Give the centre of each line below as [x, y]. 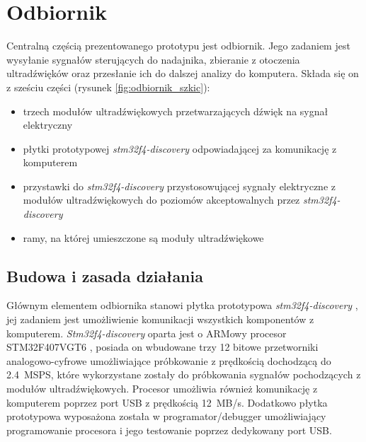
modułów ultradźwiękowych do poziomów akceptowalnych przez [161, 200]
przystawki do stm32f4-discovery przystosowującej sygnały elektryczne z [179, 186]
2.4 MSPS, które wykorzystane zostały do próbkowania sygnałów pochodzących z [184, 374]
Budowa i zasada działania [105, 275]
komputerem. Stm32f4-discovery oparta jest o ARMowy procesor [147, 333]
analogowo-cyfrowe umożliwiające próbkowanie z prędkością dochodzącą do [169, 360]
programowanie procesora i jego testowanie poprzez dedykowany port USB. [169, 430]
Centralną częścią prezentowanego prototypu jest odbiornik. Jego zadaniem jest [178, 46]
